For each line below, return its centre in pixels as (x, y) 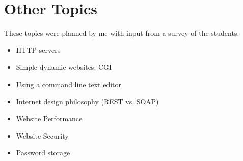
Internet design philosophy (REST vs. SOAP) (87, 101)
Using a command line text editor (69, 84)
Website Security (42, 135)
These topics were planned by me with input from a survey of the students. (122, 33)
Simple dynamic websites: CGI (64, 67)
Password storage (43, 153)
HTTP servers (38, 50)
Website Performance (49, 118)
